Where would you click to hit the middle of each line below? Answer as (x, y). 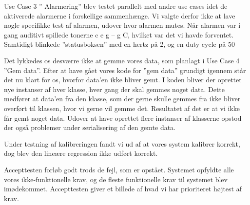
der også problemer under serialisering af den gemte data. (90, 127)
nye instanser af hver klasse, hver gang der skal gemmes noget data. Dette (115, 89)
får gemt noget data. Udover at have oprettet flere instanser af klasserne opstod (123, 118)
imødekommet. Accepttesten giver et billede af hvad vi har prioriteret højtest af (123, 189)
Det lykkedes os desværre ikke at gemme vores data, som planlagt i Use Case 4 (122, 60)
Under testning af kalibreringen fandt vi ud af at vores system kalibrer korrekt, (122, 143)
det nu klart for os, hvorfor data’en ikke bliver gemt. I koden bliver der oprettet (123, 80)
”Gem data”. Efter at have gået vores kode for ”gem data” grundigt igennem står (125, 70)
